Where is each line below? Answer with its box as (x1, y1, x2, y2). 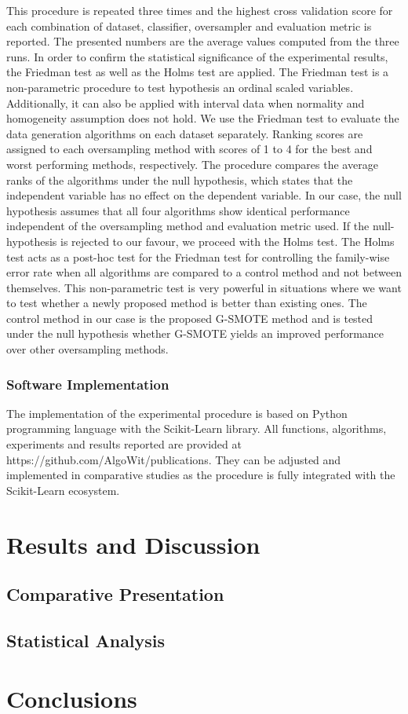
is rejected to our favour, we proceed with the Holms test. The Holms (60, 233, 395, 249)
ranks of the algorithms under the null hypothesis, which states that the (6, 171, 353, 188)
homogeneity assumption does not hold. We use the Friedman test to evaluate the (6, 110, 399, 126)
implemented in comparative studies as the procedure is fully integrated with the (6, 467, 395, 483)
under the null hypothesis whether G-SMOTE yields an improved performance (6, 325, 384, 342)
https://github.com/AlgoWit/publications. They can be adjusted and (6, 451, 341, 467)
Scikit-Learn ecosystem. (6, 481, 120, 498)
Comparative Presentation (6, 582, 224, 606)
